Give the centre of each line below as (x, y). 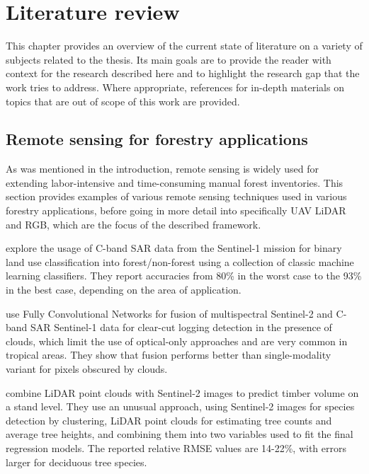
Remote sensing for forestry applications (157, 139)
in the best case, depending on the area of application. (124, 290)
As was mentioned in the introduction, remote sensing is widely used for (162, 169)
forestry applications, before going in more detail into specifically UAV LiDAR (176, 210)
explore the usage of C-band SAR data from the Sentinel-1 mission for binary (174, 248)
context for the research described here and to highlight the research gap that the (183, 73)
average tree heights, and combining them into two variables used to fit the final (180, 434)
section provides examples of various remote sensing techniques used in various (176, 196)
